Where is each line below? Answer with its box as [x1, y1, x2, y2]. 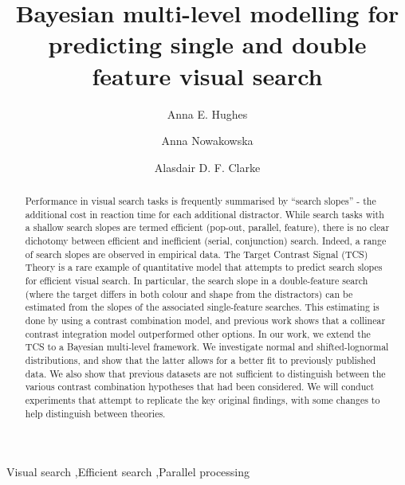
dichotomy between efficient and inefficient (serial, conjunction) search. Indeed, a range [25, 234, 387, 248]
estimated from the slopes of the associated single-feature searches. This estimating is [25, 300, 379, 314]
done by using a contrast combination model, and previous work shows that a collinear [25, 313, 386, 327]
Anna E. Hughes [167, 105, 248, 122]
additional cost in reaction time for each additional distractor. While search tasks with [25, 207, 384, 221]
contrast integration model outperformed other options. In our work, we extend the [25, 327, 371, 340]
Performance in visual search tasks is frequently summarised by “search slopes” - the [25, 194, 376, 208]
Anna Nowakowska [161, 132, 254, 149]
